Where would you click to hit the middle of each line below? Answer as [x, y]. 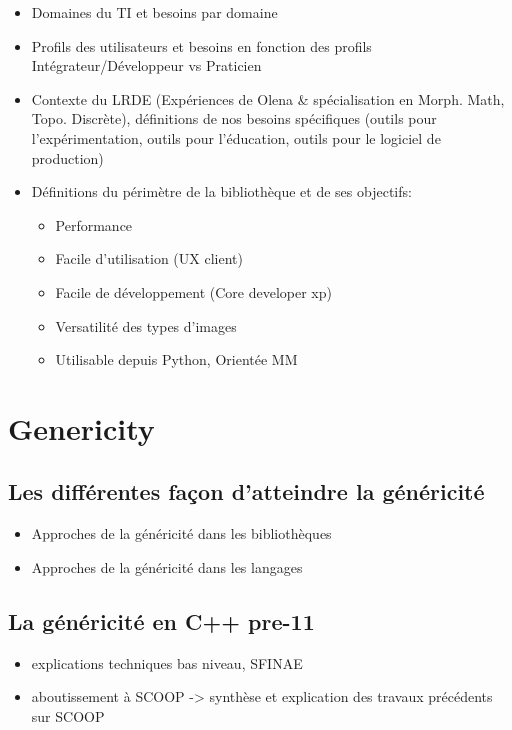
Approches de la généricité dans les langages [167, 566]
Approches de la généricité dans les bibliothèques [181, 533]
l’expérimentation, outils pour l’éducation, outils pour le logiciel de [236, 137]
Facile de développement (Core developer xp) [193, 291]
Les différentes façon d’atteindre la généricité [246, 491]
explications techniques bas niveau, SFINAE [167, 662]
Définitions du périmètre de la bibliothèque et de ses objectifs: [221, 191]
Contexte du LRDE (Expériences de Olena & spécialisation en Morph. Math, [268, 98]
